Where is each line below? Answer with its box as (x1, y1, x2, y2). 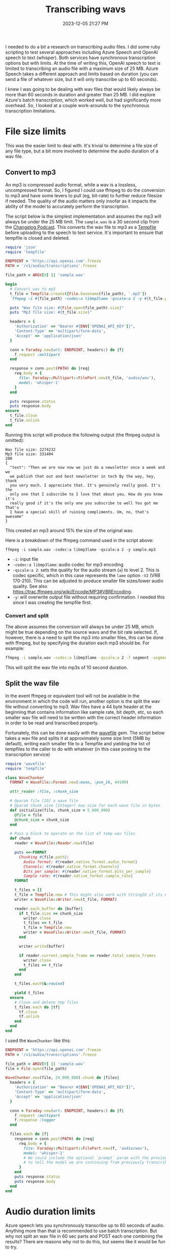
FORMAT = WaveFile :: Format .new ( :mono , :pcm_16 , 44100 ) (10, 780, 129, 785)
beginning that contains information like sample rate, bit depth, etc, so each (5, 709, 164, 715)
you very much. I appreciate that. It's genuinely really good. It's (10, 483, 160, 488)
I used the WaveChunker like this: (5, 1037, 71, 1044)
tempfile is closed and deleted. (5, 235, 70, 241)
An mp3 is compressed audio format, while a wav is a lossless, (5, 181, 137, 188)
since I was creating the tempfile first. (12, 599, 92, 605)
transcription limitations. (5, 108, 56, 114)
